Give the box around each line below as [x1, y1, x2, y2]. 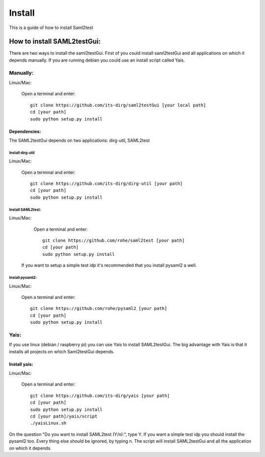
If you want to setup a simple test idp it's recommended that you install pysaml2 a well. [21, 262, 197, 268]
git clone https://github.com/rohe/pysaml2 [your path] [30, 305, 167, 311]
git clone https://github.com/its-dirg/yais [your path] [30, 393, 170, 398]
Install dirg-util [9, 150, 35, 155]
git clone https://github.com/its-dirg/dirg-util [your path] [30, 181, 183, 186]
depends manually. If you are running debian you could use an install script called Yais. [9, 57, 185, 63]
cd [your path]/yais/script [30, 414, 98, 419]
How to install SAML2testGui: [9, 37, 101, 46]
